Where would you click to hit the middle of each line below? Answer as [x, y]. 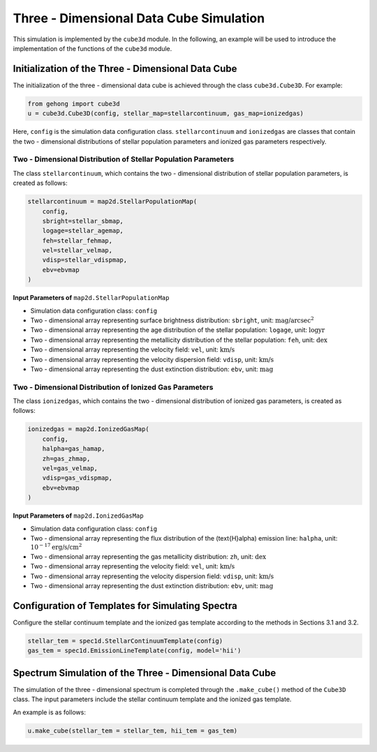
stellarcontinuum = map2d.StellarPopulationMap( [112, 202]
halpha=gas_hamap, [74, 449]
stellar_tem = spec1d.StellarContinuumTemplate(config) [125, 641]
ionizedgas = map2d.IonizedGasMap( [88, 429]
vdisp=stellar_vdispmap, [85, 260]
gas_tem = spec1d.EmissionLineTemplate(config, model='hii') [134, 651]
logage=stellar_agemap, [83, 231]
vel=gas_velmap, [70, 468]
